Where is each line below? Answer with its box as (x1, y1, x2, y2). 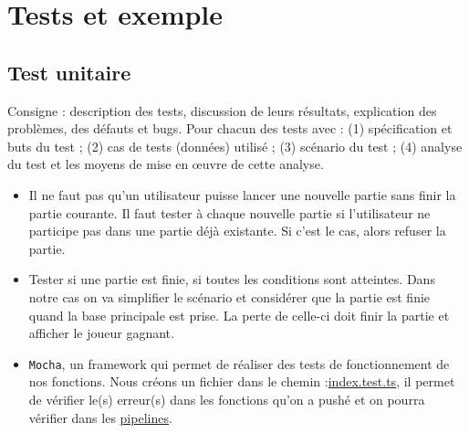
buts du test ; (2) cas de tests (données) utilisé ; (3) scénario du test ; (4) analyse (7, 136, 463, 155)
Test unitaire (7, 58, 131, 86)
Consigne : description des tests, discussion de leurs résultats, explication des (7, 100, 437, 120)
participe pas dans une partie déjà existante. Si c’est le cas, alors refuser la (28, 221, 446, 240)
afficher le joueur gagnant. (28, 323, 174, 343)
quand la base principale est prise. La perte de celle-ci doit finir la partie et (28, 305, 450, 324)
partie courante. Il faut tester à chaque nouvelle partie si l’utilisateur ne (28, 203, 431, 222)
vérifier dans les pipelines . (28, 407, 172, 427)
